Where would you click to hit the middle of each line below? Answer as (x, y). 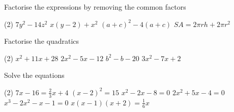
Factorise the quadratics (42, 41)
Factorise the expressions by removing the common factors (95, 7)
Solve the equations (34, 75)
